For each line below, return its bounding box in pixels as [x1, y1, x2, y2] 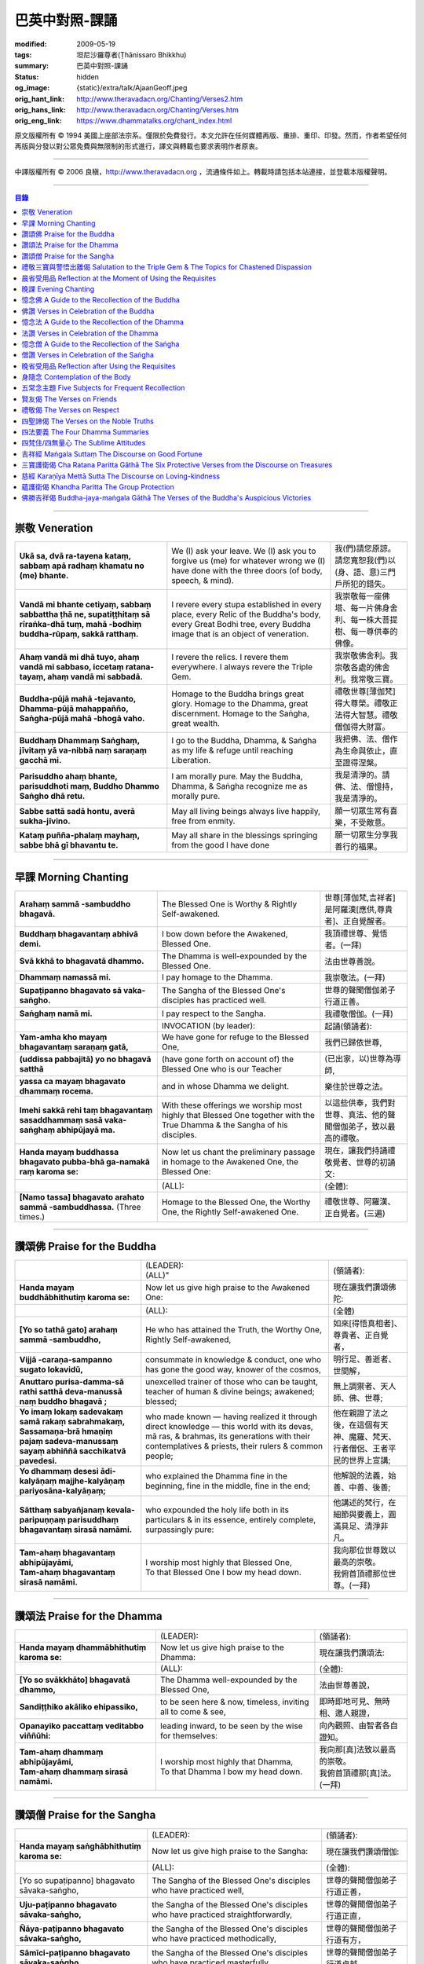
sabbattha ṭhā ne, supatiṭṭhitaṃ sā [19, 609, 151, 620]
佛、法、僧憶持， [334, 782, 398, 793]
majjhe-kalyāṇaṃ [58, 1475, 126, 1486]
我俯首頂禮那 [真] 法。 [319, 1768, 397, 1779]
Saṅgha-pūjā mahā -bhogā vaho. [19, 713, 145, 724]
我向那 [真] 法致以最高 [319, 1744, 397, 1755]
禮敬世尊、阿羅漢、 [324, 1196, 396, 1207]
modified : [14, 39, 47, 49]
